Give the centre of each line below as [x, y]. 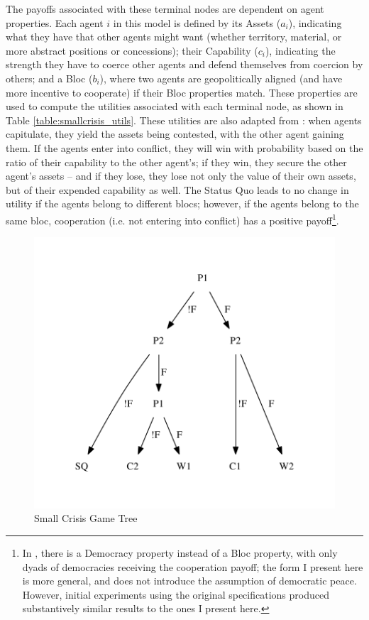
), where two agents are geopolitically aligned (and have [221, 78]
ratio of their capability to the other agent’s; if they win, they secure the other [176, 162]
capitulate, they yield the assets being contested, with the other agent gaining [175, 134]
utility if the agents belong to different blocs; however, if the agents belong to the [182, 203]
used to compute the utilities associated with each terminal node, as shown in [175, 106]
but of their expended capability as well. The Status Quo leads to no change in [177, 189]
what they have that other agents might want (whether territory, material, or [174, 37]
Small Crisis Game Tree [86, 518]
